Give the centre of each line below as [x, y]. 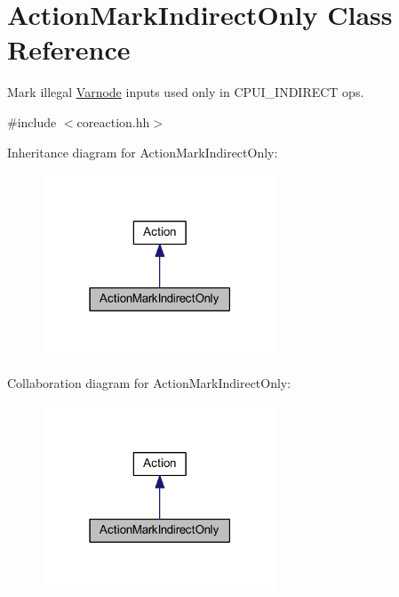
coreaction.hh [113, 121]
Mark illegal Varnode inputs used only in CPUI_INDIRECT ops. [186, 92]
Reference [69, 49]
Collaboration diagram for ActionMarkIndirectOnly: [149, 383]
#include [32, 121]
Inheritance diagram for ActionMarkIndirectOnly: [143, 152]
